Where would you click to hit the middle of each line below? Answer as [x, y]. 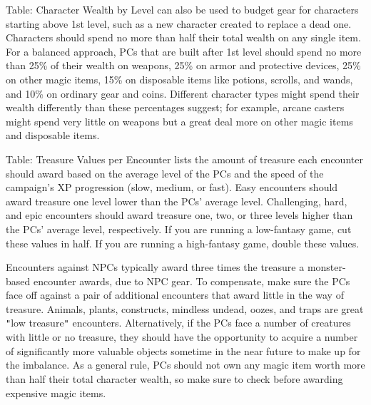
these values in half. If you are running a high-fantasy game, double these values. [183, 243]
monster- [326, 267]
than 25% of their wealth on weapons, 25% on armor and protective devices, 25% [183, 65]
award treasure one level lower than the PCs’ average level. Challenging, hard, [177, 201]
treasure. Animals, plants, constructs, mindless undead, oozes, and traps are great [185, 308]
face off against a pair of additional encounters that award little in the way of [175, 295]
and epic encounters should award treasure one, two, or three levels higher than [179, 215]
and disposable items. [53, 135]
